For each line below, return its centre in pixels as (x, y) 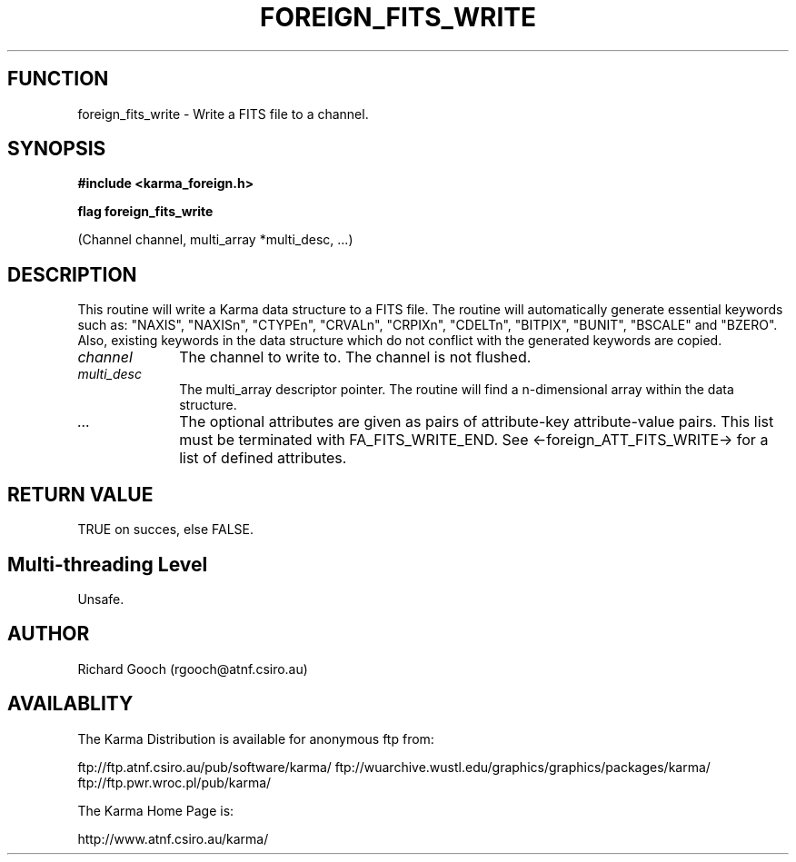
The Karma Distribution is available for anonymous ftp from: (256, 738)
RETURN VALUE (80, 494)
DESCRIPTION (72, 274)
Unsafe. (101, 599)
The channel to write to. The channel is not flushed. (355, 357)
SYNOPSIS (57, 149)
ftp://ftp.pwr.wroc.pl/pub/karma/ (174, 782)
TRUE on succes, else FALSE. (166, 530)
